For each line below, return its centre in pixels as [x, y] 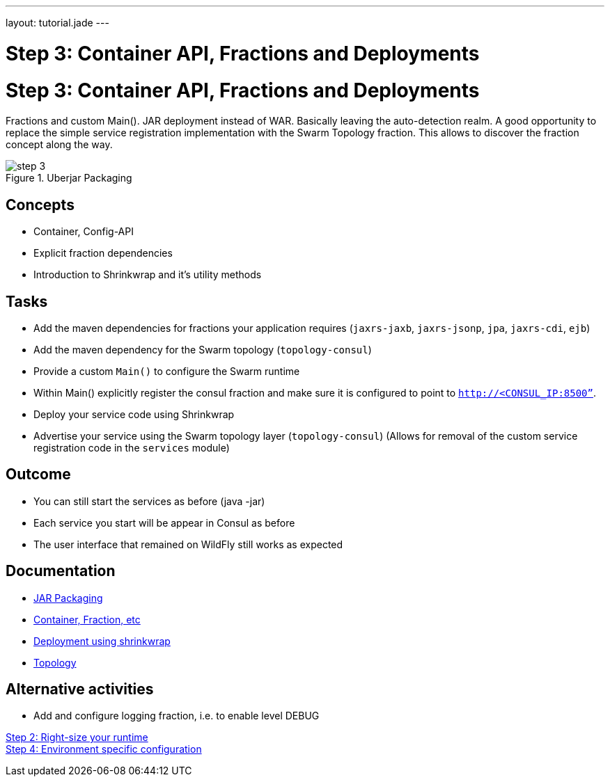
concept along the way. [59, 145]
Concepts [40, 205]
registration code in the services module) [132, 447]
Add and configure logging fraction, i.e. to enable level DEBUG [177, 716]
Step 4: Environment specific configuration [104, 749]
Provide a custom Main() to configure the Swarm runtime [167, 371]
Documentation [61, 571]
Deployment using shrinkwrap [102, 641]
